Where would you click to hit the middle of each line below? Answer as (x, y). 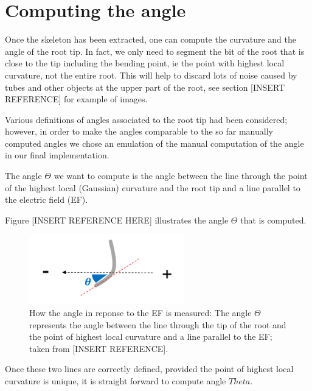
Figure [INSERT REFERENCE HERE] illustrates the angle (117, 220)
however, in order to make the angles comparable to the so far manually (139, 131)
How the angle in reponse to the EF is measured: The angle (140, 312)
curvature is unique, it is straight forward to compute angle (116, 380)
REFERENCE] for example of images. (76, 99)
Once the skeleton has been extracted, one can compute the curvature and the (151, 39)
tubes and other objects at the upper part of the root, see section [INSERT (145, 87)
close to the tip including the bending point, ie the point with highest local (145, 63)
